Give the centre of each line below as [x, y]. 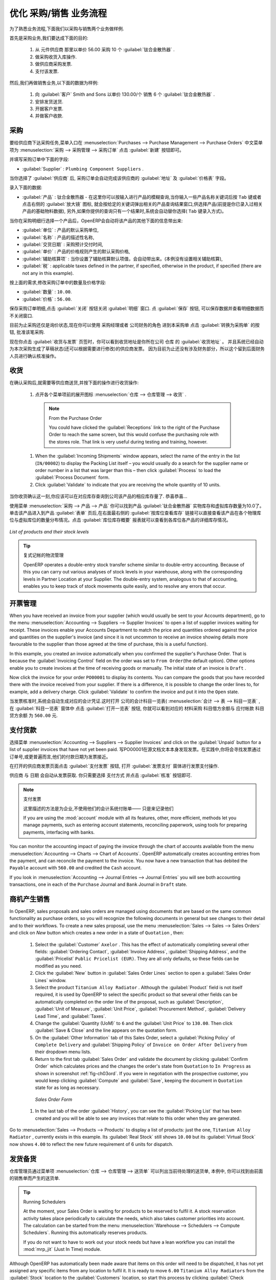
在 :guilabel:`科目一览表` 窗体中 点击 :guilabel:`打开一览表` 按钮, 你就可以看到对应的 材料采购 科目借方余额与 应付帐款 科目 [137, 708]
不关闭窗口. [21, 315]
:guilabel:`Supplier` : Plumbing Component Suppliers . [83, 168]
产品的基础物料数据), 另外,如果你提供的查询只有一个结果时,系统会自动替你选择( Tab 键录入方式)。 [124, 211]
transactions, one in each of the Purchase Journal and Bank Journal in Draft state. [98, 884]
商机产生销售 [30, 899]
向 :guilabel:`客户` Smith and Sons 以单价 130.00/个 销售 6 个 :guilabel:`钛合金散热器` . [125, 94]
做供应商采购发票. [54, 64]
